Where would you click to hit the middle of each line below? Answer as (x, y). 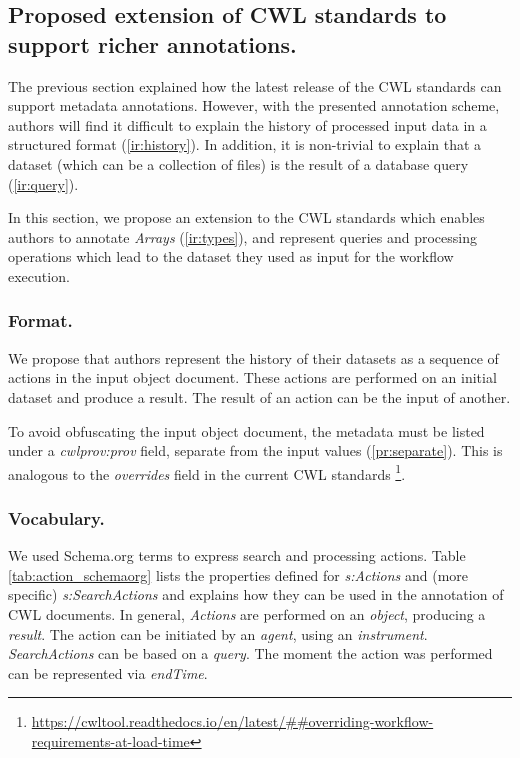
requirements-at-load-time (110, 740)
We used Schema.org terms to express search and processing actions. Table (237, 555)
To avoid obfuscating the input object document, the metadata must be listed (246, 430)
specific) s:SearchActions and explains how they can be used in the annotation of (256, 594)
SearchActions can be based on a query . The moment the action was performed (250, 653)
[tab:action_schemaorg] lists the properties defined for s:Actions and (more (238, 574)
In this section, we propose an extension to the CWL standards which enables (246, 217)
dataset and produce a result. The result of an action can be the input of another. (259, 396)
